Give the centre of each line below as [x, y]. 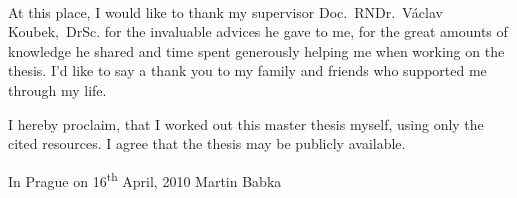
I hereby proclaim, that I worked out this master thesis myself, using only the [246, 123]
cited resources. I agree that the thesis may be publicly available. [207, 143]
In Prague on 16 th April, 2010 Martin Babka [145, 179]
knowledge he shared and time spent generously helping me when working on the [256, 50]
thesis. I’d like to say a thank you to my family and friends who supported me [247, 70]
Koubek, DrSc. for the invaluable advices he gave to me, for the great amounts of [258, 31]
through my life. [57, 89]
